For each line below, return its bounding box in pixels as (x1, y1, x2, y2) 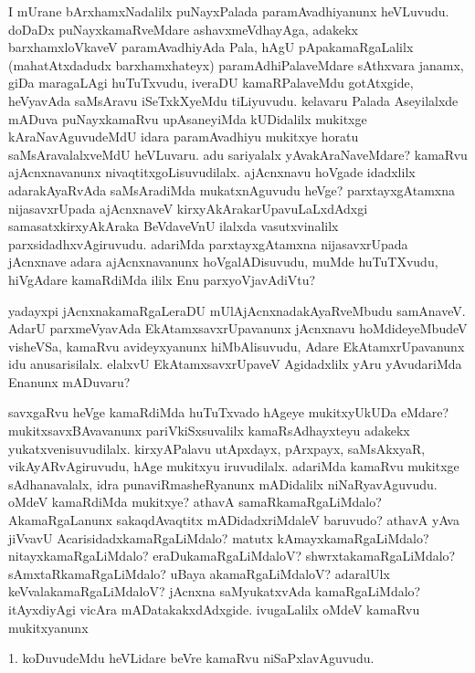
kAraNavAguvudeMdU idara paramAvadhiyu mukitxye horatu (8, 127, 359, 146)
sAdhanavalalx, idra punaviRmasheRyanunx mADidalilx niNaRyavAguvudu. (8, 474, 438, 493)
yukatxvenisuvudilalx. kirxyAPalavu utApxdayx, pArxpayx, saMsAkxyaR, (8, 438, 426, 457)
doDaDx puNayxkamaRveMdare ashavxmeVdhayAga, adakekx (8, 19, 359, 38)
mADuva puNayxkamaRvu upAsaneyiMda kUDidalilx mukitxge (8, 109, 367, 128)
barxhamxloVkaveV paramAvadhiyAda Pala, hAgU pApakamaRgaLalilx (8, 37, 414, 57)
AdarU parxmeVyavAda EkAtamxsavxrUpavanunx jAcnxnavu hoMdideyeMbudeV (8, 319, 468, 338)
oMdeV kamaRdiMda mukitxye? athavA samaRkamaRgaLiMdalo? (8, 492, 382, 511)
